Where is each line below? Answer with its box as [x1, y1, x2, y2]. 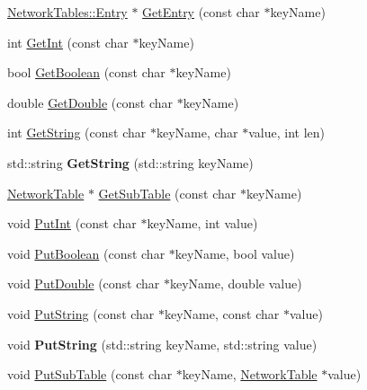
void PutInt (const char [7, 214, 137, 233]
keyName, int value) [147, 214, 258, 233]
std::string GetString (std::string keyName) [7, 153, 254, 172]
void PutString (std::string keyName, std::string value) [7, 334, 318, 353]
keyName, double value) [169, 274, 302, 293]
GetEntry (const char [142, 3, 260, 21]
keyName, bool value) [175, 244, 295, 262]
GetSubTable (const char [98, 183, 237, 202]
